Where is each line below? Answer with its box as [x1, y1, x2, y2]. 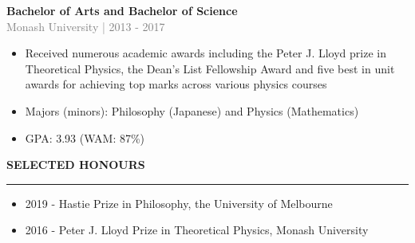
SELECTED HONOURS [6, 156, 145, 173]
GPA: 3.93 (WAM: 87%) [25, 129, 145, 146]
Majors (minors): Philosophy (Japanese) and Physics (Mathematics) [25, 102, 359, 119]
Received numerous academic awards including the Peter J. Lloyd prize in [25, 45, 386, 61]
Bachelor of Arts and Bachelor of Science [6, 2, 238, 18]
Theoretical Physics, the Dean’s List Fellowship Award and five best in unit [25, 60, 395, 76]
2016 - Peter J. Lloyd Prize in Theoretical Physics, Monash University [25, 221, 369, 238]
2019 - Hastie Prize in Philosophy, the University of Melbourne [25, 194, 333, 211]
